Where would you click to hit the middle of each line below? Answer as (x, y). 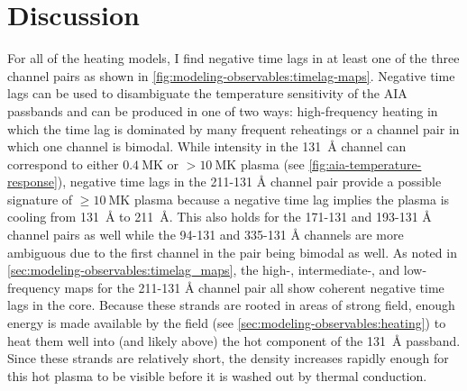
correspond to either (63, 164)
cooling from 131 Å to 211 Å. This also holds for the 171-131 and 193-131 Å (220, 217)
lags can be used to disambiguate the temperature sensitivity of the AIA (207, 93)
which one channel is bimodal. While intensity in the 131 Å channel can (207, 146)
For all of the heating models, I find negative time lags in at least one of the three (233, 58)
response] (32, 182)
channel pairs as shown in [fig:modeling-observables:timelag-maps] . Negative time (231, 75)
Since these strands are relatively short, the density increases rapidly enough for (228, 358)
